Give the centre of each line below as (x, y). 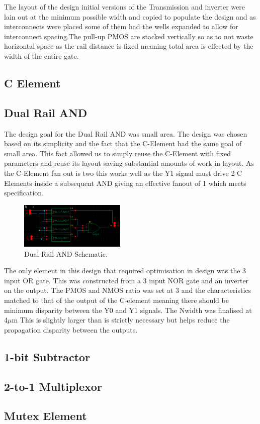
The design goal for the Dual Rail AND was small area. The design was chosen (126, 133)
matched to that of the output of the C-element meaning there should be (116, 300)
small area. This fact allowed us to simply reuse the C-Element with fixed (117, 153)
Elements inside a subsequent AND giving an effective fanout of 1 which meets (125, 183)
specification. (24, 193)
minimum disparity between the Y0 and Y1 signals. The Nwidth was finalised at (128, 310)
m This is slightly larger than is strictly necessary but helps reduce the (121, 320)
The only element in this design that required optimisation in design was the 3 (125, 271)
